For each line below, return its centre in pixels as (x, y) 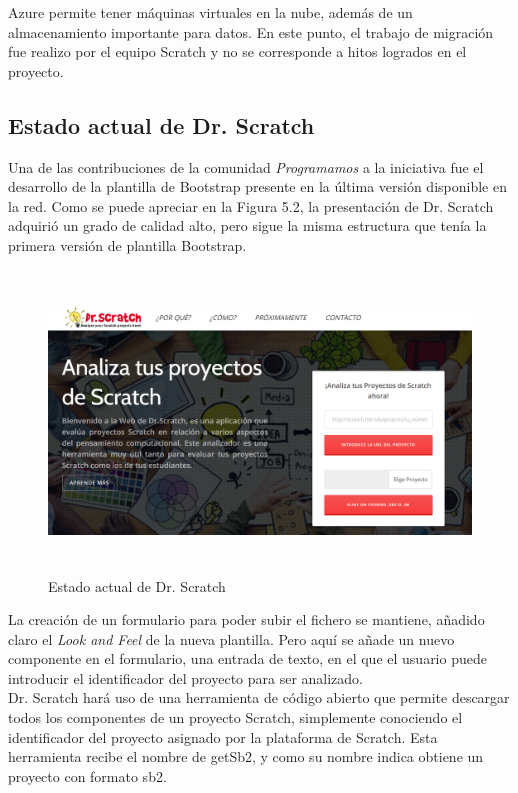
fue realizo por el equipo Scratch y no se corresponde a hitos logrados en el (237, 51)
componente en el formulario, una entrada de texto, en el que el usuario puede (247, 658)
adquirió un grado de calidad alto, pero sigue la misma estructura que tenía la (247, 225)
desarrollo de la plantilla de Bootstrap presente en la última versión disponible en (257, 186)
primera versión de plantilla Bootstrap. (127, 244)
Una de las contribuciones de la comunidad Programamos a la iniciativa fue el (246, 166)
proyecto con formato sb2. (87, 775)
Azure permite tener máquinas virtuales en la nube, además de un (210, 12)
